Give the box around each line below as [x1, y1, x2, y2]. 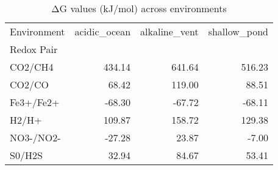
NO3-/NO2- [10, 130, 61, 144]
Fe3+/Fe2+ [10, 95, 60, 109]
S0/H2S [10, 148, 43, 162]
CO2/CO [10, 77, 49, 91]
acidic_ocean [74, 24, 131, 38]
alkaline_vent [140, 24, 199, 38]
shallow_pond [208, 24, 268, 38]
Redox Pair [10, 42, 58, 56]
